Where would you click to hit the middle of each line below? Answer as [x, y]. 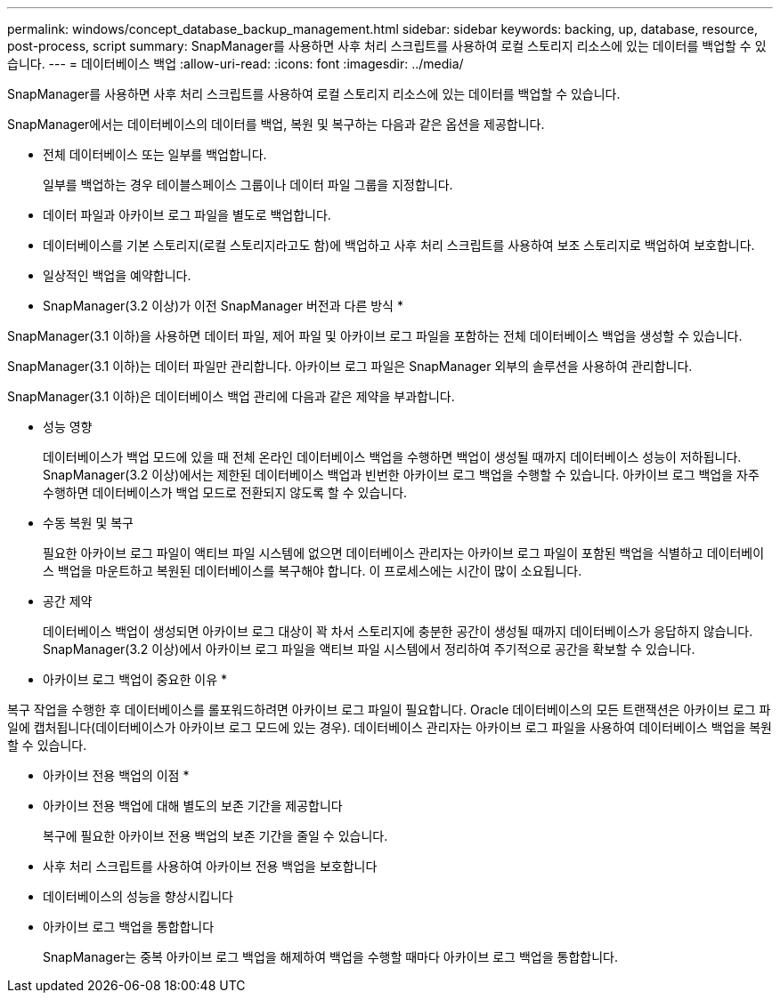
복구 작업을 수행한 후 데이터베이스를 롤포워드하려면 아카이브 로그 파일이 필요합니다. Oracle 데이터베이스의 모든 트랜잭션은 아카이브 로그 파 [389, 710]
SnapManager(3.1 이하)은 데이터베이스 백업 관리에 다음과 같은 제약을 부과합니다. [231, 396]
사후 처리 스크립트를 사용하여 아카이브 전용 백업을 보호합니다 [210, 866]
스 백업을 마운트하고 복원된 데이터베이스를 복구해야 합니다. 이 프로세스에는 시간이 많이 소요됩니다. [313, 571]
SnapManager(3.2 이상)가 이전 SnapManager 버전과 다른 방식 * [223, 306]
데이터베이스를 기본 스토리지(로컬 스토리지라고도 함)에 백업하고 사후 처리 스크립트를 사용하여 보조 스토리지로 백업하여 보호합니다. [399, 245]
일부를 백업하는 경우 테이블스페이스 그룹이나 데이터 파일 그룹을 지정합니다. [248, 185]
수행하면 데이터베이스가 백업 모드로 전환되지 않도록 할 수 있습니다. [225, 492]
